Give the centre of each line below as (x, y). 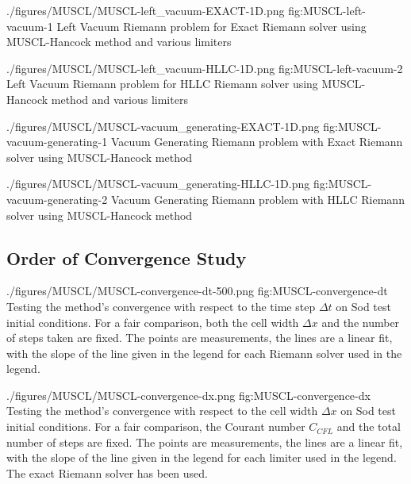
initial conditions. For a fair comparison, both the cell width (153, 322)
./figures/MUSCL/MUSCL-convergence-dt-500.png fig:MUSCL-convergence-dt (197, 291)
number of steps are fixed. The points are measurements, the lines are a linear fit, (205, 442)
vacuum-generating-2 (57, 199)
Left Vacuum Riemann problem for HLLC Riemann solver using (162, 84)
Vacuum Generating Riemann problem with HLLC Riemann (257, 199)
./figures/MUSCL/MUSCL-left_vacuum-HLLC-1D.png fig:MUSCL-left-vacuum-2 (205, 68)
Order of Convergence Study (127, 257)
